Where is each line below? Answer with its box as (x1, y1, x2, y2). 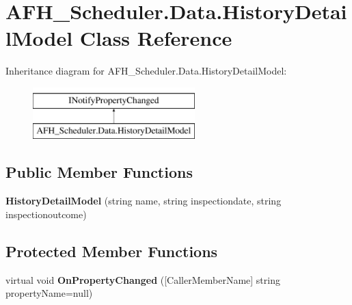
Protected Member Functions (5, 240, 218, 261)
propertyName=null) (5, 286, 93, 300)
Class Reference (79, 24, 232, 52)
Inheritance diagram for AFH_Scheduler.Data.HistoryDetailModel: (5, 64, 287, 78)
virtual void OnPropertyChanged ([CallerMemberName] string (5, 272, 280, 287)
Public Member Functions (5, 161, 193, 183)
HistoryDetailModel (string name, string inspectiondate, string (5, 194, 282, 208)
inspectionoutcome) (5, 207, 87, 221)
